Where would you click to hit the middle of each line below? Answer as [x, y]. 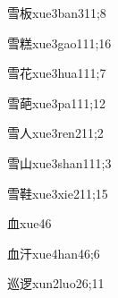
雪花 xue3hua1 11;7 [57, 73]
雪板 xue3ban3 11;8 [57, 13]
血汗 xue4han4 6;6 [54, 253]
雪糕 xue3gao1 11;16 [59, 43]
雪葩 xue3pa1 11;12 [57, 102]
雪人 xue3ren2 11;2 [55, 133]
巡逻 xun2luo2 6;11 [56, 283]
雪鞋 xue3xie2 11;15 [58, 193]
